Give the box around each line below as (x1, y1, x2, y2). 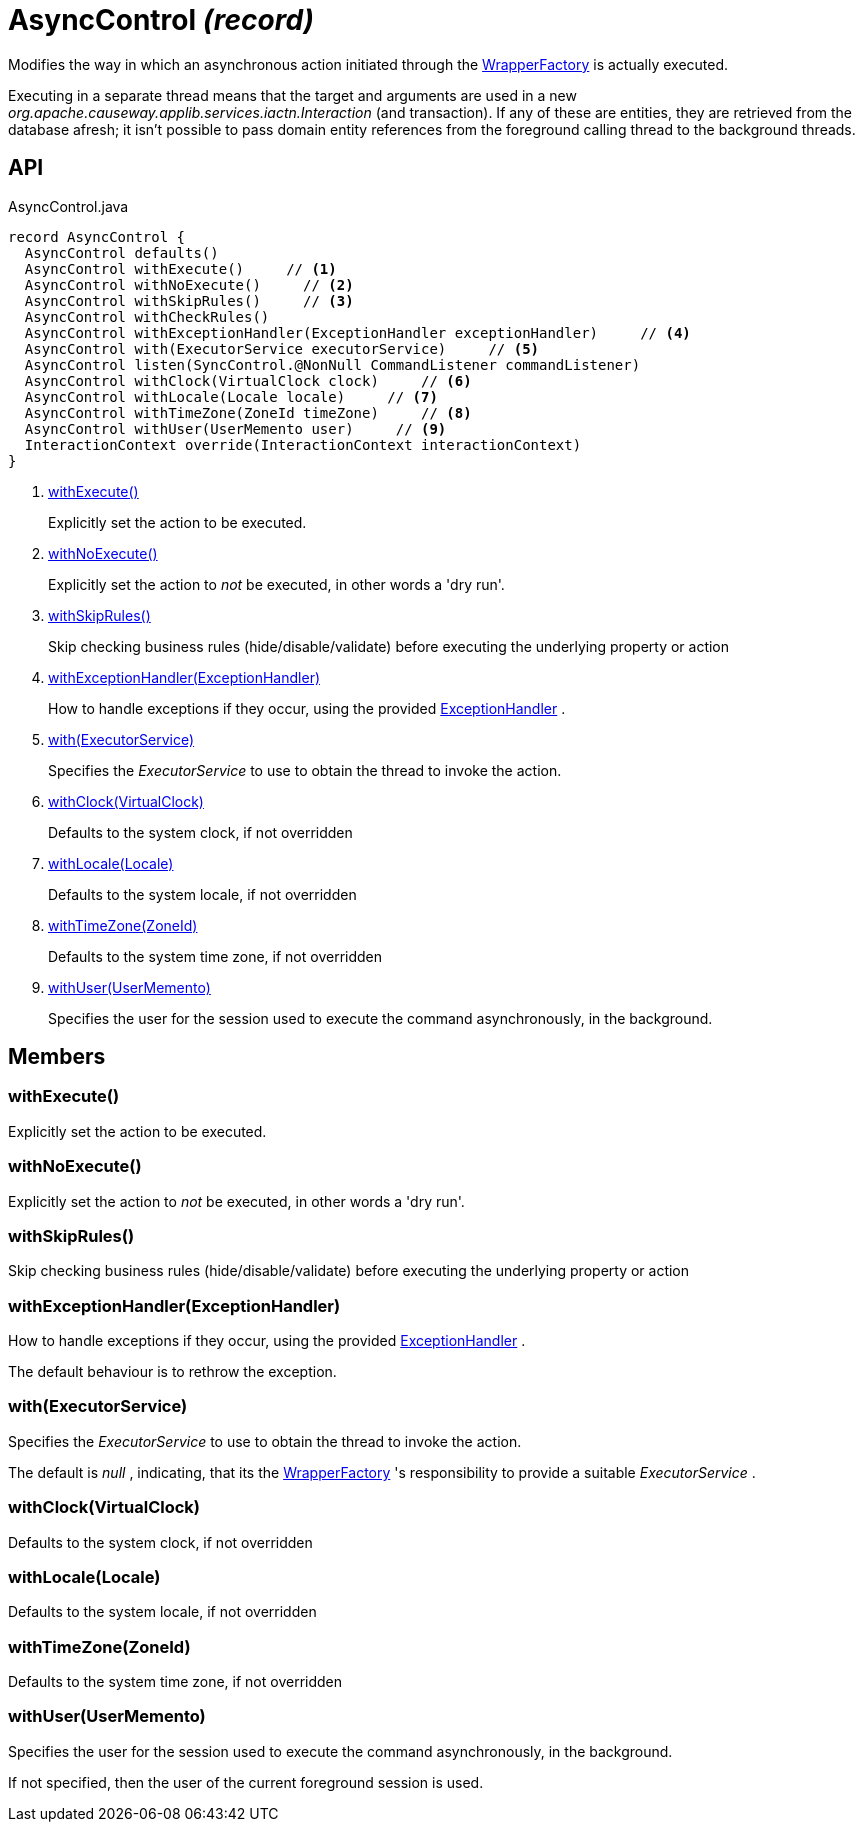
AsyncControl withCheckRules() (24, 308, 270, 325)
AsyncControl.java (8, 197, 129, 215)
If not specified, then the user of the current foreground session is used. (8, 1773, 484, 1791)
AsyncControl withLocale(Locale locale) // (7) (24, 388, 438, 405)
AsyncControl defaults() (24, 244, 219, 261)
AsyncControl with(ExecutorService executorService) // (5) (24, 340, 540, 357)
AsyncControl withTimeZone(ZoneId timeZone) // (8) (24, 404, 472, 421)
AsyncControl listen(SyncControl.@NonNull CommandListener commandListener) (24, 356, 641, 373)
